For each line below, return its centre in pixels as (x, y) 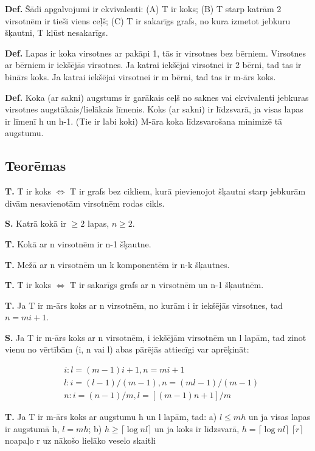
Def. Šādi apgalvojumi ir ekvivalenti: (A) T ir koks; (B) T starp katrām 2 (143, 9)
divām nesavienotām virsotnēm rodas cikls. (85, 203)
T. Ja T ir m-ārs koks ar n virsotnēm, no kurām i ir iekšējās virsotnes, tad (144, 305)
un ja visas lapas (279, 417)
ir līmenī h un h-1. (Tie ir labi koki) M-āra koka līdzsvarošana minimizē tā (144, 121)
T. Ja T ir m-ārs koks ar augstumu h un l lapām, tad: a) (111, 417)
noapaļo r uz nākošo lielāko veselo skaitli (80, 440)
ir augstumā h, (32, 428)
